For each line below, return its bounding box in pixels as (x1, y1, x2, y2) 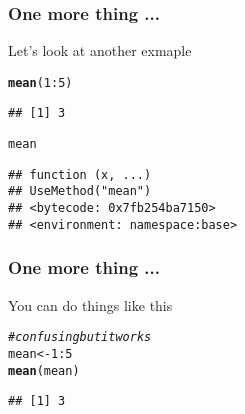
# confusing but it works (8, 330, 152, 345)
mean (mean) (8, 363, 80, 378)
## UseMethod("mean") (8, 184, 152, 199)
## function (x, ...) (8, 167, 152, 182)
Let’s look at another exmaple (8, 40, 192, 61)
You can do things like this (8, 294, 173, 315)
